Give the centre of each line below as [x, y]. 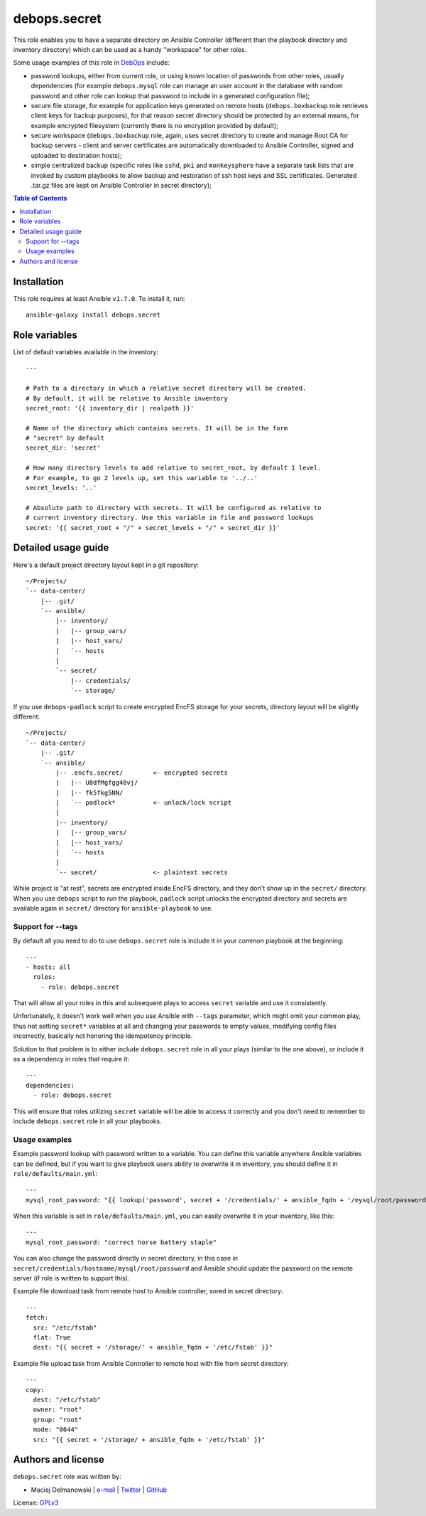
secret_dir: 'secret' [63, 448]
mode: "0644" [56, 1430]
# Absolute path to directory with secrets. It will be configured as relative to [174, 508]
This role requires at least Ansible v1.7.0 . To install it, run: [99, 298]
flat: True [52, 1337]
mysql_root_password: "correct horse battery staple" [121, 1242]
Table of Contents [40, 198]
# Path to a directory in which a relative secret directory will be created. [166, 388]
